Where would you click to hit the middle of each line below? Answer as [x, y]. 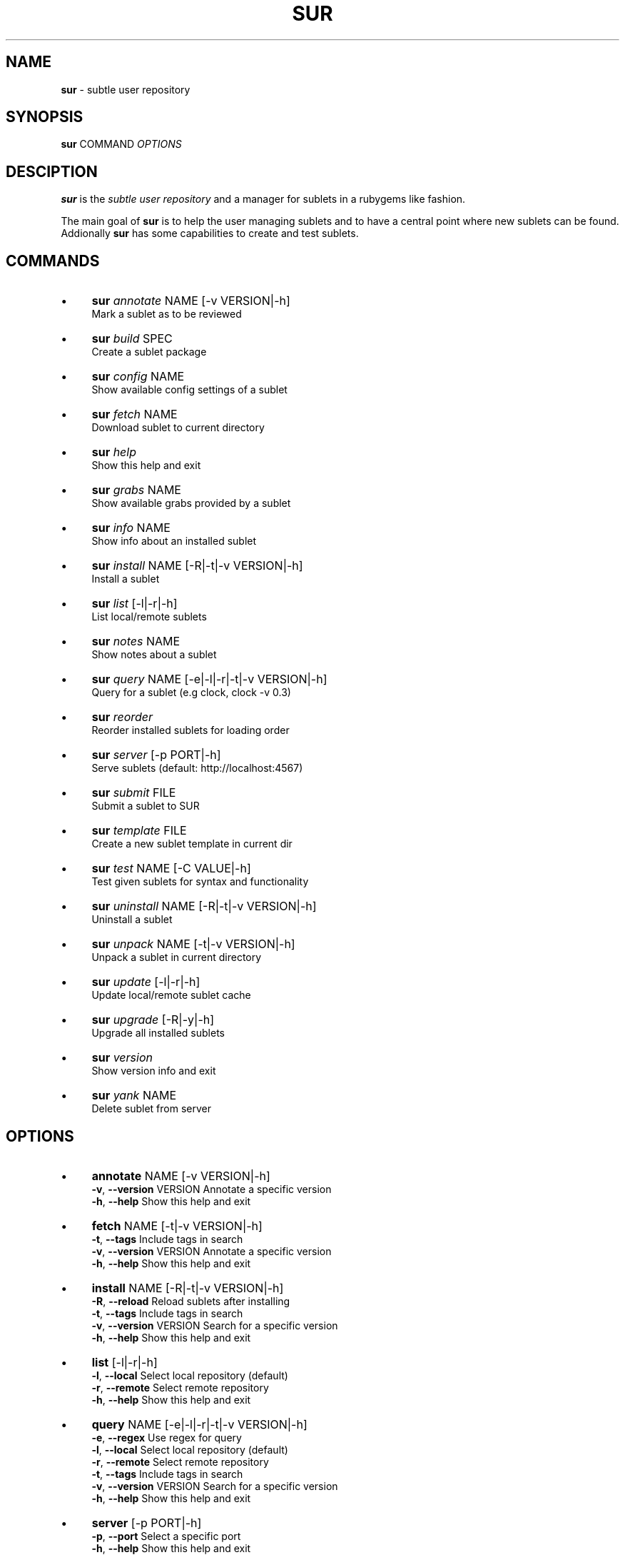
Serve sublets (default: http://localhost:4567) [197, 768]
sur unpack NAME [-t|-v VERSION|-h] [193, 944]
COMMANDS [53, 261]
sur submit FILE [134, 793]
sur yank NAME [134, 1096]
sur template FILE [139, 831]
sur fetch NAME [134, 414]
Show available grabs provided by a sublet [191, 503]
